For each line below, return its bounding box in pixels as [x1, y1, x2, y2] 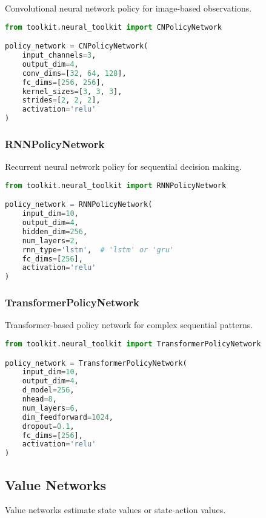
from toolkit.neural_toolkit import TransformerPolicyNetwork [5, 340, 261, 349]
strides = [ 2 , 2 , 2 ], [22, 96, 101, 105]
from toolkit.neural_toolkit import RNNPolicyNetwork [5, 181, 227, 190]
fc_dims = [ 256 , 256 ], [22, 78, 105, 87]
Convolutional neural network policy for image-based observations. [5, 2, 252, 14]
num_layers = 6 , [22, 403, 79, 412]
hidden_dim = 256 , [22, 227, 88, 236]
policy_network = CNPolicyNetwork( [5, 42, 148, 51]
